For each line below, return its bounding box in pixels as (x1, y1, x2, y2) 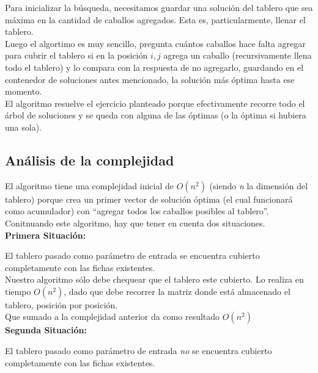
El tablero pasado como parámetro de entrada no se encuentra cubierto (5, 344, 272, 357)
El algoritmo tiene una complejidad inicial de (5, 179, 174, 192)
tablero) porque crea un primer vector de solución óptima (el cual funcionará (5, 192, 293, 205)
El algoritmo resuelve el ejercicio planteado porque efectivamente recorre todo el (5, 96, 305, 109)
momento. (5, 85, 42, 98)
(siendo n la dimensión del (209, 179, 308, 192)
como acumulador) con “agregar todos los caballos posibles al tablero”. (5, 205, 269, 217)
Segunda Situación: (5, 324, 87, 336)
